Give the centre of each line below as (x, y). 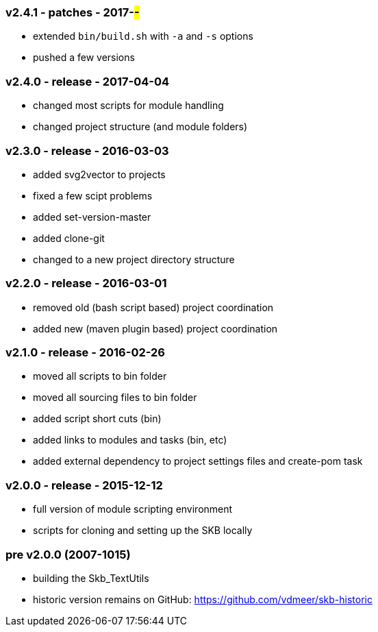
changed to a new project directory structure (134, 259)
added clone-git (69, 238)
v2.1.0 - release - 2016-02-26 (85, 352)
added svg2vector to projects (99, 174)
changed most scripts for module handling (128, 106)
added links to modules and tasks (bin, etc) (130, 440)
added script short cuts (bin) (97, 419)
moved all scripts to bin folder (100, 376)
